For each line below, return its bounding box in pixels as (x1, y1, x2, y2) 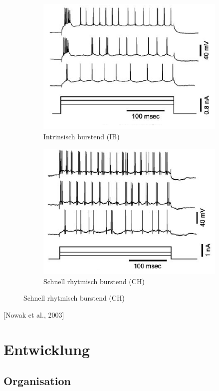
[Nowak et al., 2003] (3, 309, 64, 320)
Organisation (3, 373, 71, 389)
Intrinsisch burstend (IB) (43, 131, 120, 142)
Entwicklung (3, 339, 90, 359)
